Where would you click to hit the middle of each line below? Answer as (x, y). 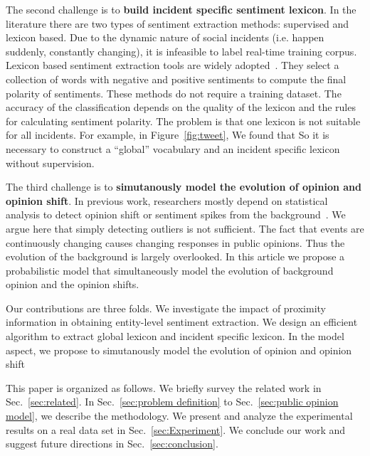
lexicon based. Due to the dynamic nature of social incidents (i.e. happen (165, 37)
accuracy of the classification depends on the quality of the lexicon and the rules (181, 107)
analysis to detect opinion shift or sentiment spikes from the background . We (176, 214)
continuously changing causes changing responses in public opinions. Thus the (175, 242)
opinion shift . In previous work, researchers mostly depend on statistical (167, 200)
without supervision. (50, 163)
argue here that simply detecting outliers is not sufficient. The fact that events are (185, 228)
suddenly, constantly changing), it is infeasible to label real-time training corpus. (181, 51)
